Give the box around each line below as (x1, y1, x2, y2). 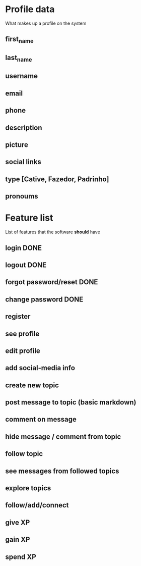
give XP (5, 518, 30, 527)
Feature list (5, 212, 53, 224)
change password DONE (5, 295, 84, 303)
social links (5, 158, 41, 166)
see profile (5, 329, 40, 338)
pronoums (5, 192, 39, 200)
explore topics (5, 484, 51, 493)
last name (5, 53, 32, 64)
